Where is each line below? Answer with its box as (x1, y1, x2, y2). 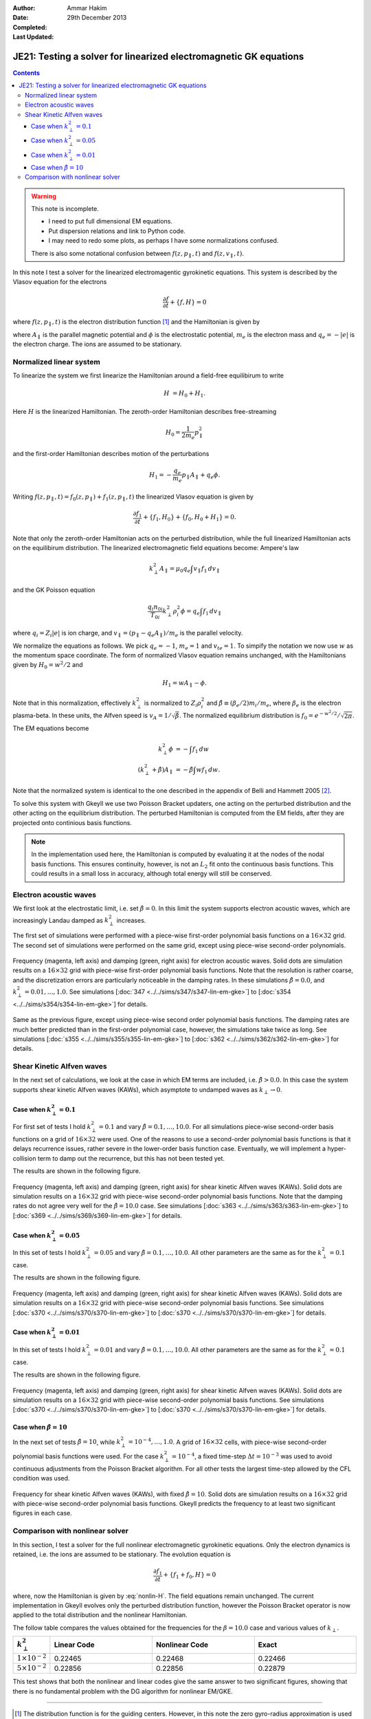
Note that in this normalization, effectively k (12, 699, 137, 707)
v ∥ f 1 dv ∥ (193, 565, 220, 574)
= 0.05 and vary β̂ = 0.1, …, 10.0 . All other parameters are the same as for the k (93, 1249, 322, 1257)
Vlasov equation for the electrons (12, 278, 107, 286)
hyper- (327, 1145, 347, 1153)
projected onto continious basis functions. (12, 818, 132, 826)
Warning (31, 192, 56, 200)
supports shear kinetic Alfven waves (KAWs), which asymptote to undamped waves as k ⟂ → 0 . (12, 1085, 282, 1095)
